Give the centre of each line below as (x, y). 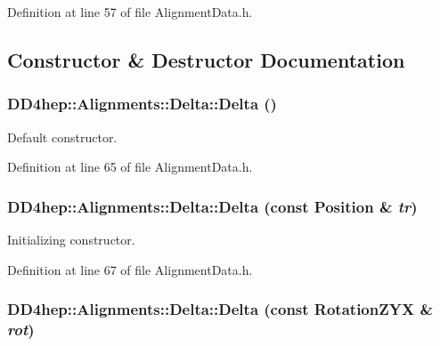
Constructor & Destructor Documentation (206, 59)
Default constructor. (62, 137)
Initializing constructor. (71, 239)
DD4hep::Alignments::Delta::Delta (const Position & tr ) (212, 206)
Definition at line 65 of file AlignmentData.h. (130, 167)
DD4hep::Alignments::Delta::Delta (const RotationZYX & (220, 309)
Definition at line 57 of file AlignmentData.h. (130, 12)
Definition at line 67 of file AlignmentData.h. (130, 269)
